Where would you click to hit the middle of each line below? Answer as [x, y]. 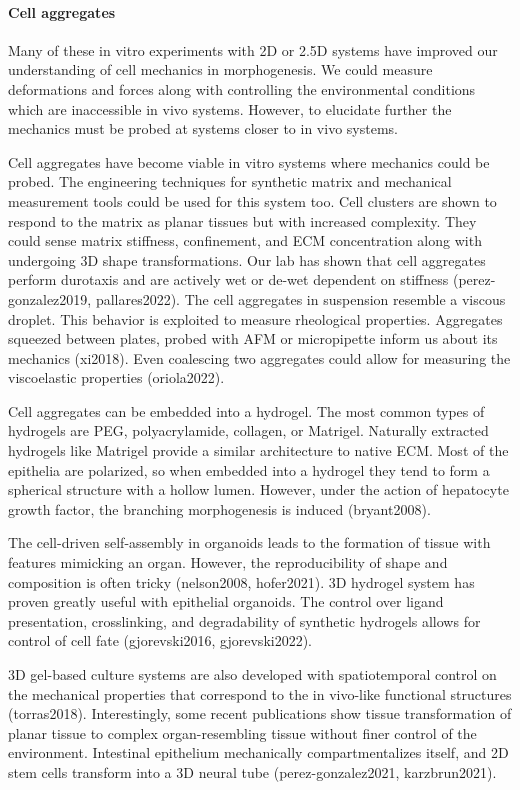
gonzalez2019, [50, 298]
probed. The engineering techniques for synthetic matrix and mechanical [230, 181]
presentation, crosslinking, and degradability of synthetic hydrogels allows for [244, 620]
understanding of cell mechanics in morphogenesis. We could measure [220, 69]
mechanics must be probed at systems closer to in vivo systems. [203, 128]
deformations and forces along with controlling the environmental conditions [242, 88]
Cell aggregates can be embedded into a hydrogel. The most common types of [246, 410]
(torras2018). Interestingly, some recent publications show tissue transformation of [260, 713]
